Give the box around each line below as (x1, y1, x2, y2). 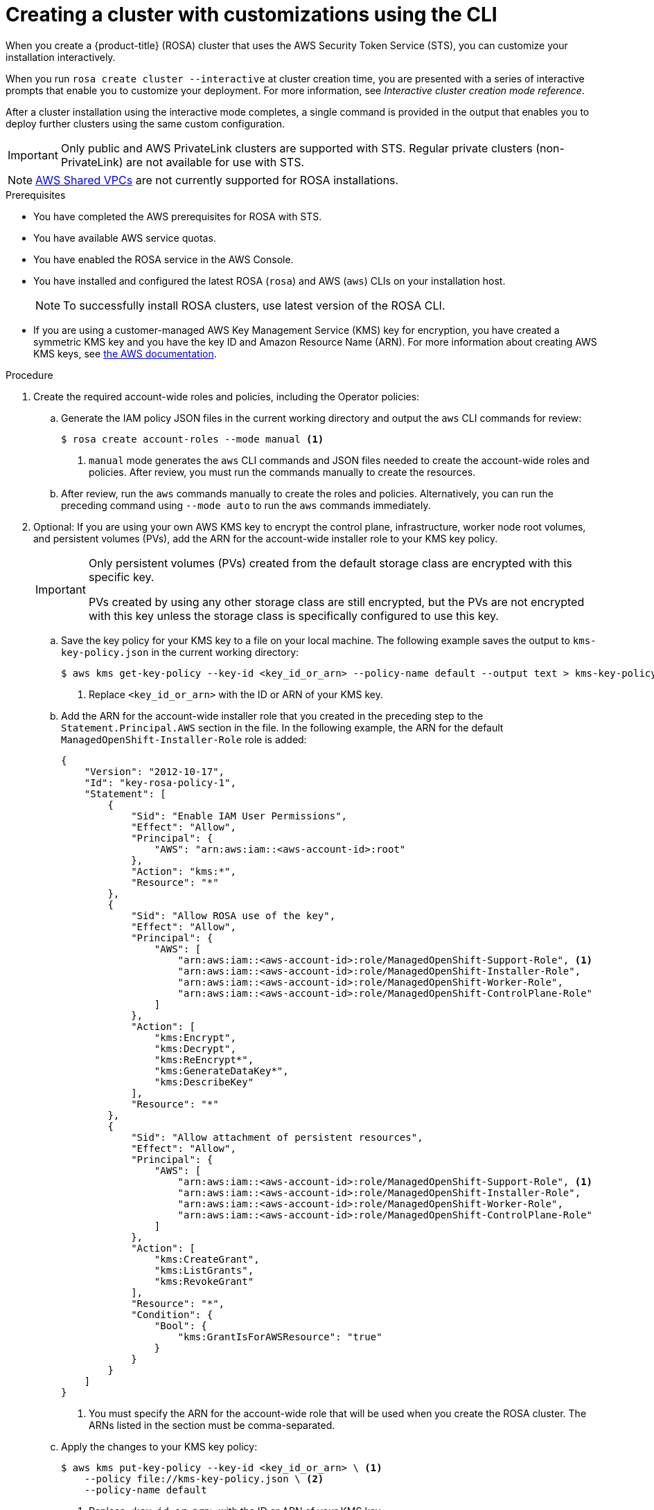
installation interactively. (6, 51, 116, 63)
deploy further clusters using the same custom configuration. (6, 117, 285, 130)
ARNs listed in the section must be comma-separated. (89, 1419, 335, 1431)
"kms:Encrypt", (154, 1031, 236, 1043)
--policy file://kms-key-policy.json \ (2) (84, 1473, 324, 1484)
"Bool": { (154, 1320, 207, 1331)
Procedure (6, 368, 53, 381)
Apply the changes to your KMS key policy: (61, 1440, 258, 1453)
